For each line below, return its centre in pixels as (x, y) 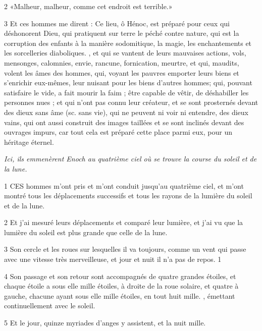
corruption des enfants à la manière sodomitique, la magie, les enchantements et (128, 43)
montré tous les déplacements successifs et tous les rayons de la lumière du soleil (128, 196)
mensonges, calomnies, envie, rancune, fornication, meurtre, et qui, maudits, (122, 62)
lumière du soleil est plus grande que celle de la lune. (86, 232)
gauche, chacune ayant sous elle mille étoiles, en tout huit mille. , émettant (120, 295)
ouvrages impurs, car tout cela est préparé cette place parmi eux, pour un (118, 132)
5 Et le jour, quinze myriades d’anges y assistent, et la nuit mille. (105, 323)
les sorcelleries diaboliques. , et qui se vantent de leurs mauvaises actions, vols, (125, 53)
